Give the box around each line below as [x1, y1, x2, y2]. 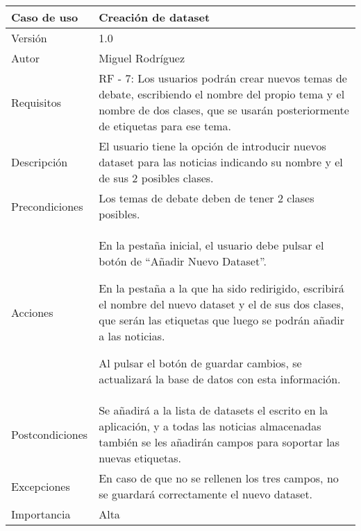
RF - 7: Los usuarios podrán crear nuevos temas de [99, 70, 347, 86]
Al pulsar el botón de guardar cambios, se [99, 355, 302, 371]
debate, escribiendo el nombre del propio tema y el [99, 86, 345, 102]
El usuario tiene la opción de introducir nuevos [99, 138, 326, 154]
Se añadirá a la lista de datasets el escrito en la [99, 402, 328, 418]
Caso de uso [11, 9, 78, 25]
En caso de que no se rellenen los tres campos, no [99, 470, 339, 486]
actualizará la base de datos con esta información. [99, 371, 341, 387]
